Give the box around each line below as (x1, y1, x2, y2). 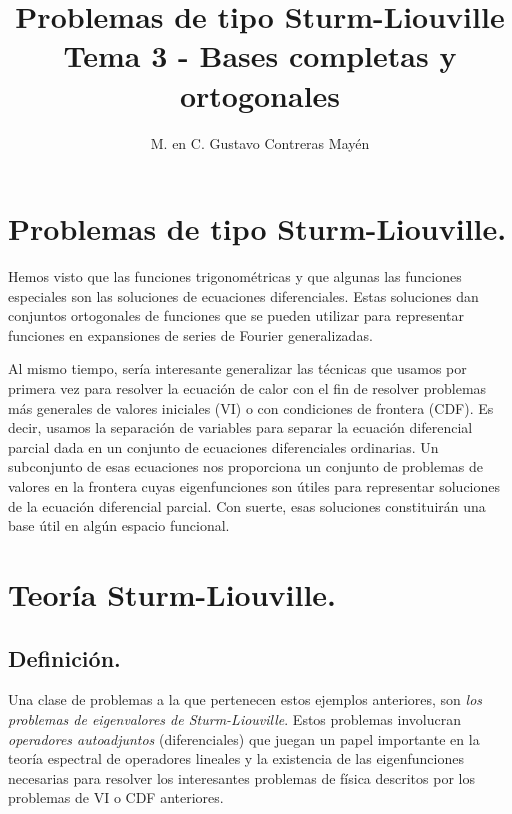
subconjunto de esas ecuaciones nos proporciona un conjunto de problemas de (8, 456, 484, 477)
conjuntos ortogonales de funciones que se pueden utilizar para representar (8, 305, 465, 326)
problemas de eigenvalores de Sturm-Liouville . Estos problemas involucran (8, 708, 461, 729)
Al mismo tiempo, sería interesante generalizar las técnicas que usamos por (8, 358, 467, 379)
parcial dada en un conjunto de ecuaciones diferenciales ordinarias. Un (8, 436, 439, 457)
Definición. (8, 642, 121, 673)
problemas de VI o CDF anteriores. (8, 787, 224, 808)
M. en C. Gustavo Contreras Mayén (150, 132, 370, 153)
